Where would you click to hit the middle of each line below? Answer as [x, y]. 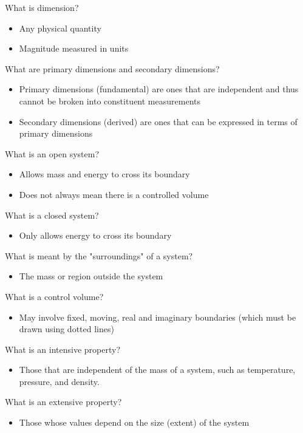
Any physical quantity [60, 28]
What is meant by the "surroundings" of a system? [99, 255]
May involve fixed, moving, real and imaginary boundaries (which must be [158, 317]
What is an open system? [52, 153]
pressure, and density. [59, 381]
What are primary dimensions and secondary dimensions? [112, 68]
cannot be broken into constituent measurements [110, 101]
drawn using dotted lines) [66, 329]
